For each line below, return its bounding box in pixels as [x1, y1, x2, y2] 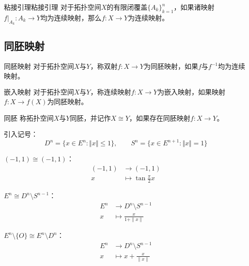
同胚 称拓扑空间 [4, 112, 54, 123]
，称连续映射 [90, 87, 131, 97]
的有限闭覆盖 [107, 2, 148, 12]
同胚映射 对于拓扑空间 [4, 61, 74, 71]
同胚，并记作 [70, 112, 111, 123]
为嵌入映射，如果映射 [157, 87, 225, 97]
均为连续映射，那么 [40, 12, 102, 22]
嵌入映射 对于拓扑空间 [4, 87, 74, 97]
